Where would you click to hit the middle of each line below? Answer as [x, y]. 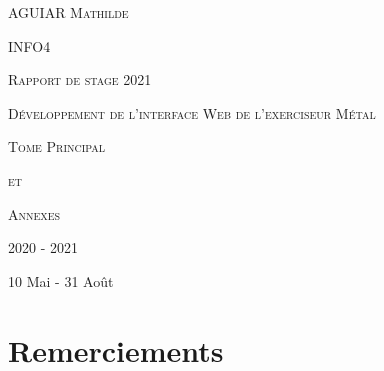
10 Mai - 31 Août [61, 280]
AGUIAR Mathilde [68, 12]
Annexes [34, 213]
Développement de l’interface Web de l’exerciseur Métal [192, 112]
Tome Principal [57, 146]
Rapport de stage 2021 [80, 79]
